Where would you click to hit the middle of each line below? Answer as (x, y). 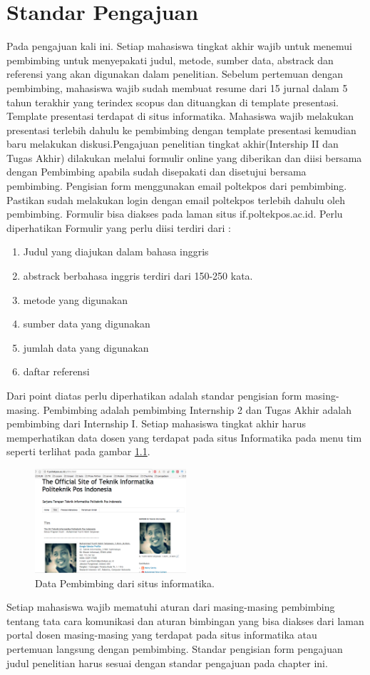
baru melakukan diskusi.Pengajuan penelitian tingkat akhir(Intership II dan (173, 144)
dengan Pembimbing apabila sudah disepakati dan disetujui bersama (156, 172)
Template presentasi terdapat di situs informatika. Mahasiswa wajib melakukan (180, 116)
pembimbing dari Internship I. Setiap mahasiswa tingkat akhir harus (156, 423)
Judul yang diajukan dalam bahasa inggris (116, 252)
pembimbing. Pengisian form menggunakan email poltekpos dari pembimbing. (177, 186)
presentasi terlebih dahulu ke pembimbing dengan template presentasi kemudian (181, 130)
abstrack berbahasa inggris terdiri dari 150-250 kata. (138, 276)
